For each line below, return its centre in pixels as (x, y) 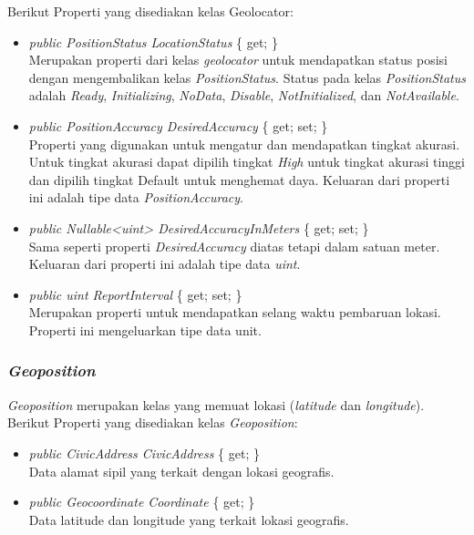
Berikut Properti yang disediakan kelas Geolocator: (150, 11)
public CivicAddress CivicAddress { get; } (144, 453)
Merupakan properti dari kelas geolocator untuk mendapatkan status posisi (238, 60)
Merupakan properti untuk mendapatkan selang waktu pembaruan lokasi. (235, 312)
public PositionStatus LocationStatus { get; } (153, 41)
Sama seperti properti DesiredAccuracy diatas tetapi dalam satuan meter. (234, 246)
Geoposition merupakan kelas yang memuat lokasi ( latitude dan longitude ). (216, 404)
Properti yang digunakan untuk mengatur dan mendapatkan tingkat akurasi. (244, 144)
